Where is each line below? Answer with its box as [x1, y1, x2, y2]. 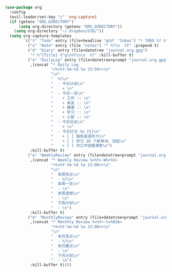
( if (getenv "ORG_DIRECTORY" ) [9, 19, 74, 24]
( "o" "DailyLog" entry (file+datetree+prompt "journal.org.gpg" [27, 57, 168, 63]
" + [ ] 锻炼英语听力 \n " [50, 133, 106, 139]
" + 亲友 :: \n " [50, 100, 91, 105]
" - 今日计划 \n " [50, 81, 85, 86]
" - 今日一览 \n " [50, 90, 85, 96]
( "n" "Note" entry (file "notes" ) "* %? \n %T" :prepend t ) [27, 43, 159, 48]
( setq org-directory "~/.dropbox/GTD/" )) [14, 29, 104, 34]
